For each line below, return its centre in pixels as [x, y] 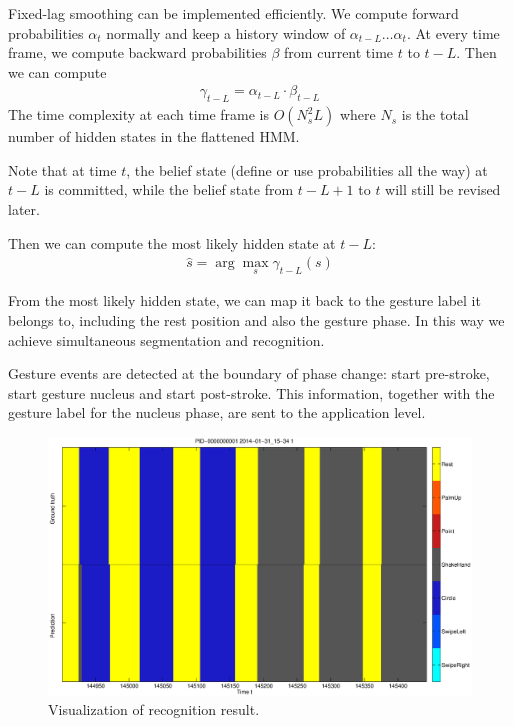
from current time [339, 52]
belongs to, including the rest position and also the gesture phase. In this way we [256, 320]
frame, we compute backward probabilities [137, 52]
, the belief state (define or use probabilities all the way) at [307, 169]
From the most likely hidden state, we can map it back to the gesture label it [244, 300]
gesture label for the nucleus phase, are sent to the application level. [217, 412]
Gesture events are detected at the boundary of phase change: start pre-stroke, [249, 373]
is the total [435, 114]
